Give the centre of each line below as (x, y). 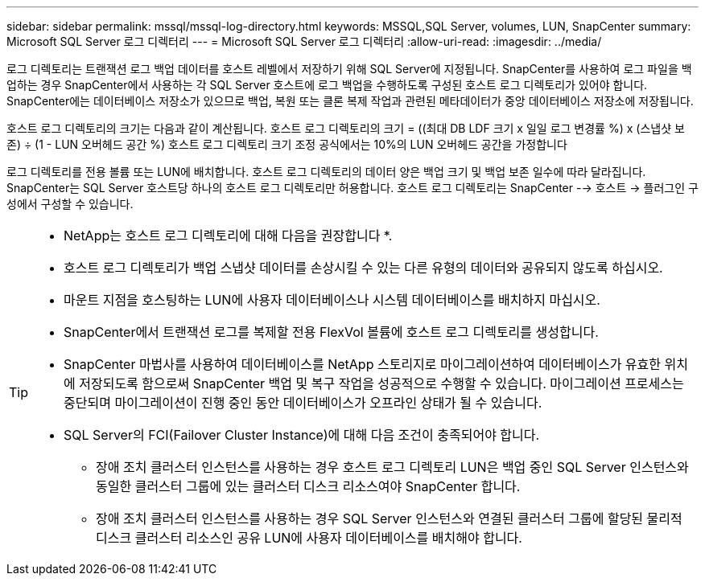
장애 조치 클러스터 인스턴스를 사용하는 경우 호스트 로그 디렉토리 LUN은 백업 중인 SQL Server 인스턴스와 (392, 467)
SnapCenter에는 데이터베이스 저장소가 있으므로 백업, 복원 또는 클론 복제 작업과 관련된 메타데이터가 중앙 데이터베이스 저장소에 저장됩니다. (350, 101)
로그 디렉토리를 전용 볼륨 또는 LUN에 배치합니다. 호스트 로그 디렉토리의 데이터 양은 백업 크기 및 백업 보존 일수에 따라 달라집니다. (326, 172)
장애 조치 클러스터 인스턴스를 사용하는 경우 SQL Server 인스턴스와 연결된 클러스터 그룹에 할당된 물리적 (389, 518)
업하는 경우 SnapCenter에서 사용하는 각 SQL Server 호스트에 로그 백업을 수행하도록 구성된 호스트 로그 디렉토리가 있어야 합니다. (327, 85)
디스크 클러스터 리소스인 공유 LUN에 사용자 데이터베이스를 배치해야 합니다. (309, 538)
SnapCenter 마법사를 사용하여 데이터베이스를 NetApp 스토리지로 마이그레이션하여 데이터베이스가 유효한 (363, 364)
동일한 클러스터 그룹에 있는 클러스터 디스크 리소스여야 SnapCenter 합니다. (308, 486)
